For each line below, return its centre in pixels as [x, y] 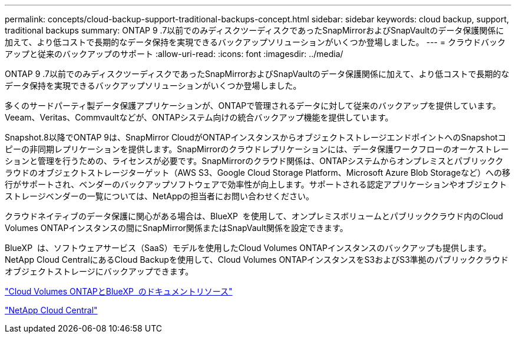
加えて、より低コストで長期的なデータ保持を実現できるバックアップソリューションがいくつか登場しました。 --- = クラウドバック [255, 42]
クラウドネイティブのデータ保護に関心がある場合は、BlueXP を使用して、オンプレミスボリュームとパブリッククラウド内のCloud [254, 216]
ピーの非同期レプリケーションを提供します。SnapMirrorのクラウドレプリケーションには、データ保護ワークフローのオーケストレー [257, 149]
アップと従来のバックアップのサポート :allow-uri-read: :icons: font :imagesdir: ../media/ [174, 54]
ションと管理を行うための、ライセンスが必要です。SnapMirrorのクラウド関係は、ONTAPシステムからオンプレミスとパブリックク [254, 161]
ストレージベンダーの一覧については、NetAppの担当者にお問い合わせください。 [160, 196]
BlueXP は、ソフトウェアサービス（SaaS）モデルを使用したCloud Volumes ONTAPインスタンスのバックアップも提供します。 [248, 248]
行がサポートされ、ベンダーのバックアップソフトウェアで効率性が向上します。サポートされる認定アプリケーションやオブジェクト [256, 184]
